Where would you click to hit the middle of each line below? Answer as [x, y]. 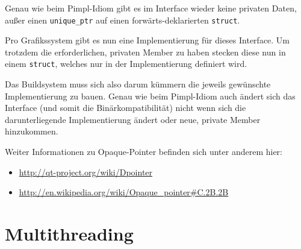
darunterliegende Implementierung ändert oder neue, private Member [133, 119]
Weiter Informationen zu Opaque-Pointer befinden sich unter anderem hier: [144, 152]
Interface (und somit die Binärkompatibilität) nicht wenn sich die [126, 108]
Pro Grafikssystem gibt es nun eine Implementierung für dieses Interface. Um [147, 40]
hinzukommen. [32, 131]
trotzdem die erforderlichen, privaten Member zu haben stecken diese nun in [145, 52]
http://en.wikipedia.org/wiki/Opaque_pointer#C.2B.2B [124, 192]
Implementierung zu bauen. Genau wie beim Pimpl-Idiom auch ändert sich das [150, 96]
